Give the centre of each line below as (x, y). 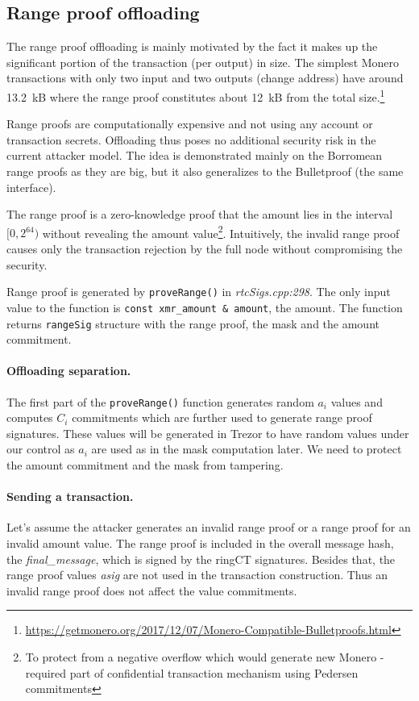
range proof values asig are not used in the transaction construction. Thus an (197, 575)
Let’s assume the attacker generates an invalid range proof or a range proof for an (209, 527)
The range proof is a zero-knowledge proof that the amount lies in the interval (200, 214)
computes (30, 417)
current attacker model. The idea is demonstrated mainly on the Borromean (195, 155)
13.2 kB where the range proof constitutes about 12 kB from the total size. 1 (196, 95)
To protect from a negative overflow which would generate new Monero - (205, 656)
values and (357, 401)
